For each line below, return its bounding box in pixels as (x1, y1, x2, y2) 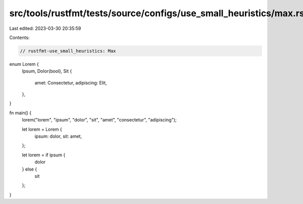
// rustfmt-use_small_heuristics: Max (20, 48, 116, 54)
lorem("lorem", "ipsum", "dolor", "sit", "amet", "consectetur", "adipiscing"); (22, 117, 177, 123)
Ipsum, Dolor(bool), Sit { (22, 68, 72, 74)
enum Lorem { (9, 61, 39, 67)
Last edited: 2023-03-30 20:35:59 (9, 25, 81, 31)
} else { (22, 166, 37, 172)
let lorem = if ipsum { (22, 152, 66, 158)
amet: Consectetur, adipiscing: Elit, (34, 79, 107, 86)
